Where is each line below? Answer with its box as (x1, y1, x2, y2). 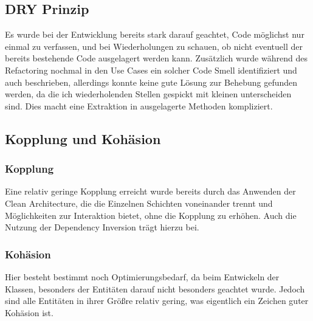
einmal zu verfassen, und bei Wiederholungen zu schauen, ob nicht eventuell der (5, 40, 303, 52)
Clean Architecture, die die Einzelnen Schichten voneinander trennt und (5, 196, 273, 209)
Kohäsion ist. (5, 306, 53, 319)
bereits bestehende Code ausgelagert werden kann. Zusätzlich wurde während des (5, 52, 308, 64)
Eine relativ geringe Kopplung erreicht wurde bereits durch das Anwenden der (5, 185, 296, 198)
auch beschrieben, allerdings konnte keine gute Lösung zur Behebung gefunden (5, 75, 298, 88)
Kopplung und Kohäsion (5, 129, 161, 148)
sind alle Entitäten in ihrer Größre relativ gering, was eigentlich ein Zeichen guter (5, 294, 309, 307)
